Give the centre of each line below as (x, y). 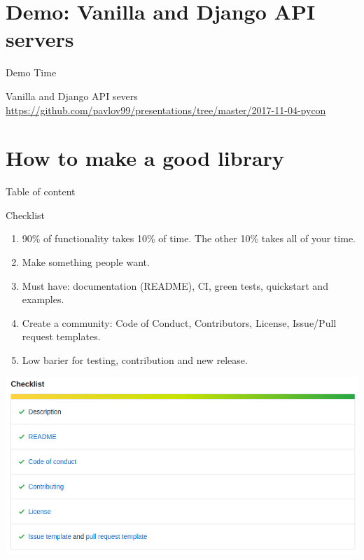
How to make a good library (145, 158)
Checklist (26, 215)
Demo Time (31, 72)
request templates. (61, 336)
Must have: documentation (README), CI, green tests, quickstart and (175, 285)
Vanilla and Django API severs (72, 96)
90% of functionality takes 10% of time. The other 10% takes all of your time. (189, 238)
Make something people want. (86, 262)
